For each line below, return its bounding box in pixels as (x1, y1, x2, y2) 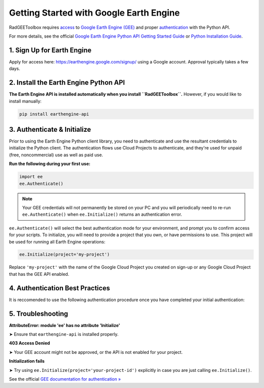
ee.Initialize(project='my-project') (19, 252, 110, 257)
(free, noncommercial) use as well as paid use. (9, 152, 103, 158)
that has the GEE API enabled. (9, 271, 69, 277)
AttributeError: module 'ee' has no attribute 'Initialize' (9, 322, 120, 328)
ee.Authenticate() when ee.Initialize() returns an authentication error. (22, 211, 182, 217)
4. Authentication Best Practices (9, 284, 110, 292)
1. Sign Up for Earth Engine (9, 46, 92, 54)
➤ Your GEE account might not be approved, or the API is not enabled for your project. (9, 349, 183, 355)
